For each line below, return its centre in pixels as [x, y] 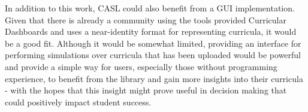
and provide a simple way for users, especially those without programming [141, 66]
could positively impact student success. [78, 102]
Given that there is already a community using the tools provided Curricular [146, 19]
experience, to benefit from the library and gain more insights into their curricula [154, 78]
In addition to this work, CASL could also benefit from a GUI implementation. [150, 8]
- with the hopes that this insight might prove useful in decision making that [146, 90]
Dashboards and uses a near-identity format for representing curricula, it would [151, 31]
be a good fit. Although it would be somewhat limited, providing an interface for [153, 43]
